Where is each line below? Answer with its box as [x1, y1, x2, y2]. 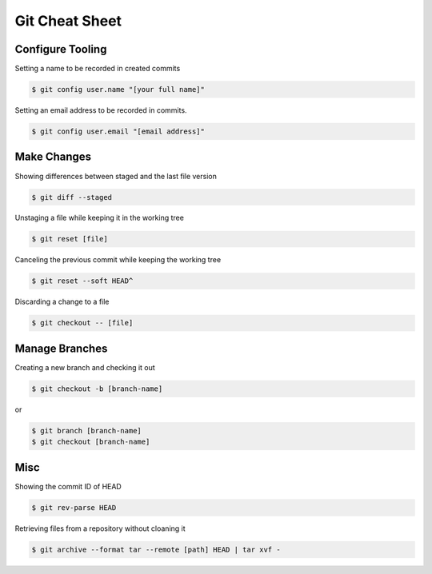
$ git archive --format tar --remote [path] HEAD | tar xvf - [31, 544, 281, 554]
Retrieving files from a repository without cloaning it [14, 524, 186, 533]
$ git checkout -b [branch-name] [31, 384, 163, 393]
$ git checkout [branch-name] [31, 437, 150, 447]
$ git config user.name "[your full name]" [31, 85, 206, 94]
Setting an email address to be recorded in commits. [14, 106, 187, 115]
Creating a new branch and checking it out [14, 362, 155, 372]
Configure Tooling [14, 42, 107, 56]
